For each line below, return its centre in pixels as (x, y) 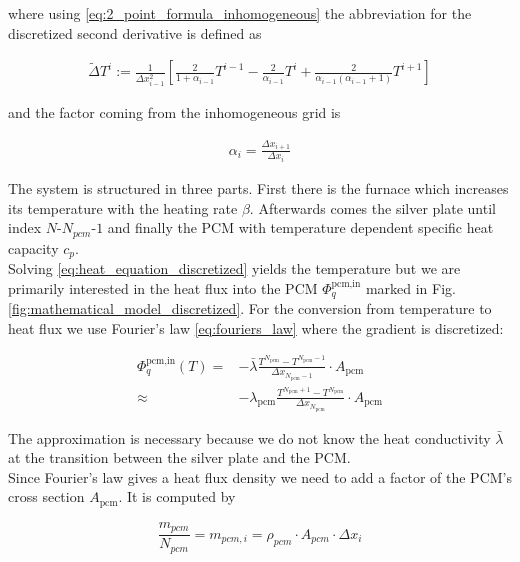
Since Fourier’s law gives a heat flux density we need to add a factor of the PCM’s (260, 476)
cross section (46, 496)
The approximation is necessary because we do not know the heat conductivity (249, 437)
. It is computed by (177, 496)
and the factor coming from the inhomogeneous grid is (174, 112)
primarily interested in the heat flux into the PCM (163, 287)
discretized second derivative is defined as (135, 32)
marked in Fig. (410, 287)
